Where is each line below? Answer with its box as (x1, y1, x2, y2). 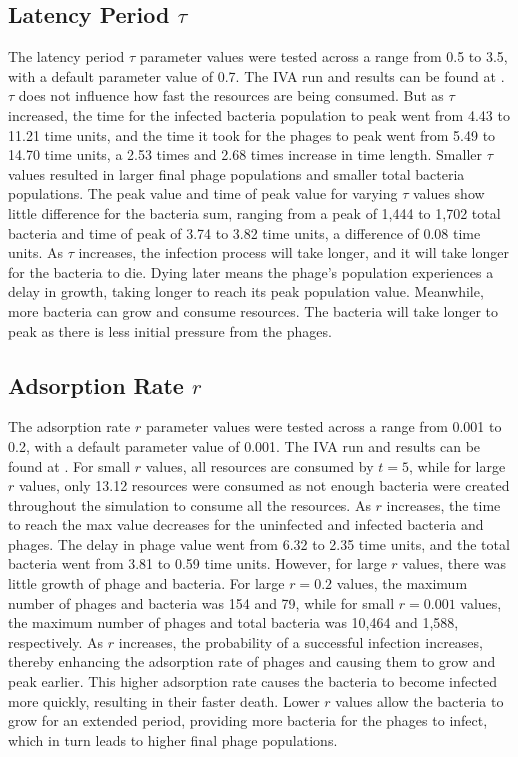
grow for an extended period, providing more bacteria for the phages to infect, (8, 710, 488, 731)
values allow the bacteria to (335, 690, 504, 711)
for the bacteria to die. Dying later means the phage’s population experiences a (8, 261, 494, 282)
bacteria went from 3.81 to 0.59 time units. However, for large (8, 553, 387, 574)
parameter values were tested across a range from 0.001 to (145, 416, 502, 437)
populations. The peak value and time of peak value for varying (8, 183, 398, 204)
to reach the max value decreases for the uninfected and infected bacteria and (8, 514, 484, 535)
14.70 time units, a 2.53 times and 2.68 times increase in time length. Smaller (8, 144, 483, 165)
